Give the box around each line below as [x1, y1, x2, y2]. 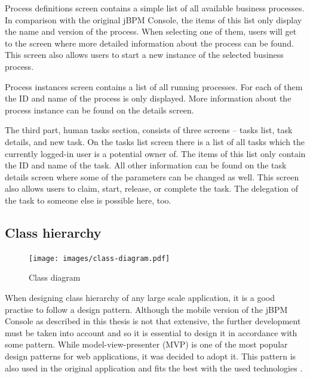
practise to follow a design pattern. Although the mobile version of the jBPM [5, 303, 288, 315]
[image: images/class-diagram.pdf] [29, 254, 170, 263]
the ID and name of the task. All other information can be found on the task [5, 159, 287, 171]
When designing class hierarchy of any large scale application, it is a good [5, 291, 275, 303]
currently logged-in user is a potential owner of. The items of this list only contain [5, 147, 306, 159]
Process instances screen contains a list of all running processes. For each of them [5, 80, 303, 93]
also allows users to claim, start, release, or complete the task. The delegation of [5, 182, 299, 195]
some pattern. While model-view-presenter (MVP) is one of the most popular [5, 338, 288, 351]
